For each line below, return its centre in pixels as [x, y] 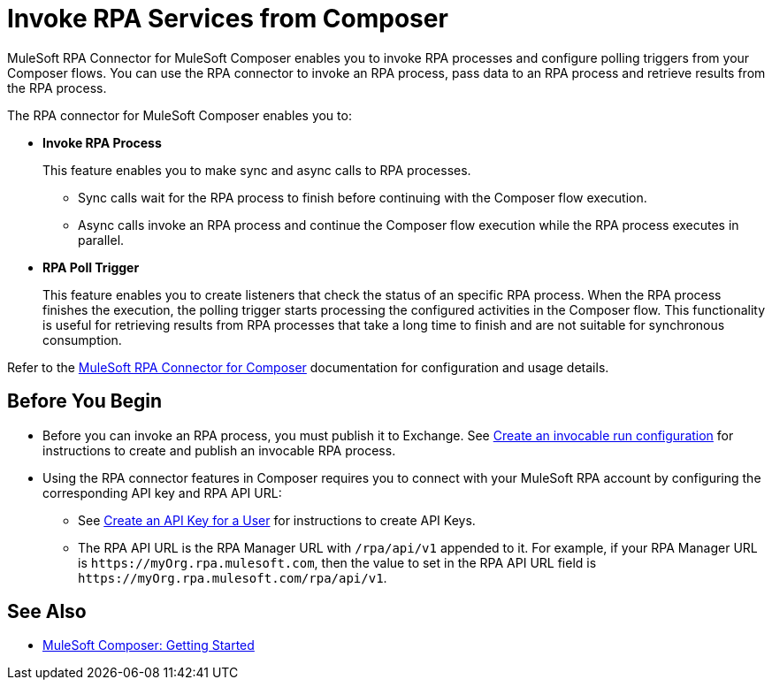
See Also [47, 612]
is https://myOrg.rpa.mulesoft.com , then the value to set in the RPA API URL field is [337, 562]
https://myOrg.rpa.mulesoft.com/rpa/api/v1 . [233, 577]
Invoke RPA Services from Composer [228, 19]
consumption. [82, 340]
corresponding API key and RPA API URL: [162, 492]
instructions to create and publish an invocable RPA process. [219, 450]
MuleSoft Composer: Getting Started [149, 645]
